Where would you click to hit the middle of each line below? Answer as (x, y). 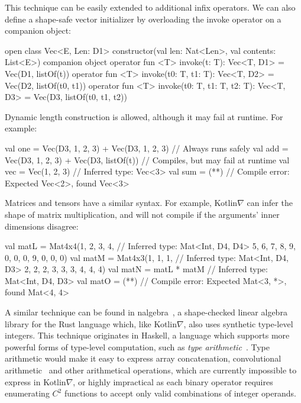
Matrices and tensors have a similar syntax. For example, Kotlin (121, 203)
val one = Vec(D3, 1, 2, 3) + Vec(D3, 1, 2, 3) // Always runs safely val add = (147, 148)
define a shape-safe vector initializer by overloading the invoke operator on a (143, 19)
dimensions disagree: (42, 226)
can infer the (270, 203)
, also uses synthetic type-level (238, 323)
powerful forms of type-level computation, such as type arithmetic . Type (137, 346)
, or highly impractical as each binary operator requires (173, 381)
